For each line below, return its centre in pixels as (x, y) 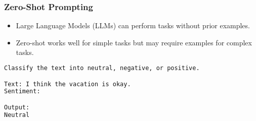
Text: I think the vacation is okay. (68, 84)
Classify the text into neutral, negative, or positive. (102, 68)
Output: (17, 107)
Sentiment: (22, 92)
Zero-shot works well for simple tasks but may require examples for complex (134, 42)
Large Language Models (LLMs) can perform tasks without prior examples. (133, 25)
